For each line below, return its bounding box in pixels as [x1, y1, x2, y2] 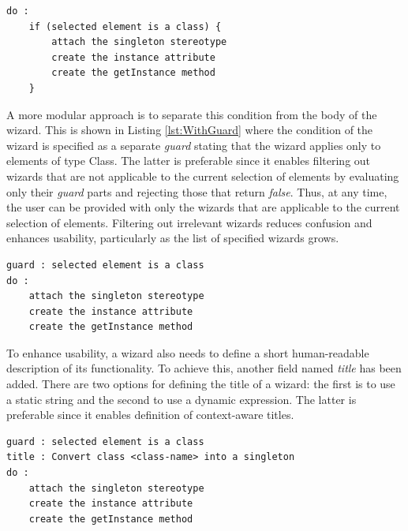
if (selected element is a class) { [28, 21, 222, 32]
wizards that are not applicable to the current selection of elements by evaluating [6, 167, 399, 184]
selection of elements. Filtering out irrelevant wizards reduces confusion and [6, 214, 372, 230]
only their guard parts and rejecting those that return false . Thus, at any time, [6, 183, 387, 200]
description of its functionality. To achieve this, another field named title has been [6, 360, 402, 376]
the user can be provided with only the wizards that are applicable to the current [6, 199, 400, 215]
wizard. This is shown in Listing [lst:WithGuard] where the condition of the [6, 122, 373, 138]
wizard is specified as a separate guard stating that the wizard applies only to [6, 136, 381, 153]
